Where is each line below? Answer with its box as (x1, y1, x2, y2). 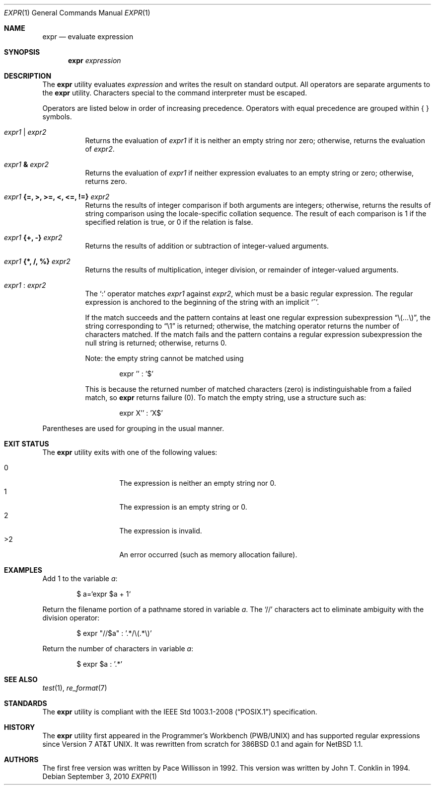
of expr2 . (85, 145, 115, 153)
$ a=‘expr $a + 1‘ (76, 590, 131, 598)
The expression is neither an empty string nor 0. (119, 479, 277, 487)
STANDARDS (4, 699, 47, 707)
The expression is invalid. (119, 526, 202, 535)
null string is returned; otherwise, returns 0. (85, 339, 227, 347)
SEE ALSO (4, 675, 38, 684)
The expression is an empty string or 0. (119, 503, 247, 511)
